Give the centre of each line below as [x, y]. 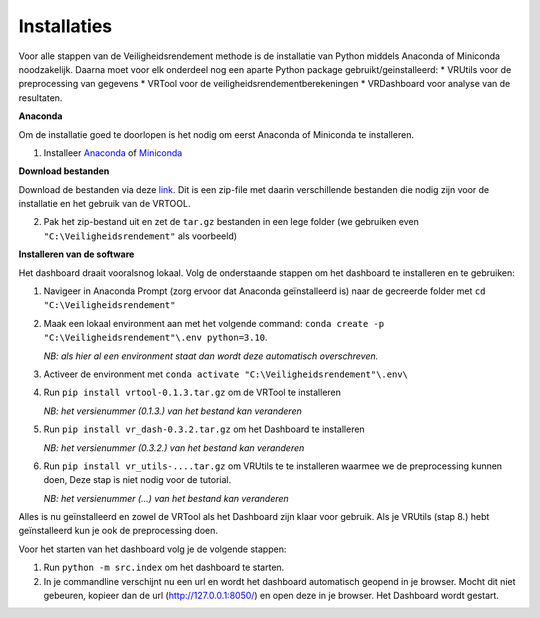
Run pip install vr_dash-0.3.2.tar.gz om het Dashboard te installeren [204, 429]
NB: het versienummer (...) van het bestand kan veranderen [166, 498]
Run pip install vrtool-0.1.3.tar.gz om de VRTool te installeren [192, 392]
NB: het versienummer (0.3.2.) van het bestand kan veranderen [174, 447]
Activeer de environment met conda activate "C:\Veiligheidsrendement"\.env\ [226, 374]
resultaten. [40, 97]
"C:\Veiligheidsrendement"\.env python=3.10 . [156, 337]
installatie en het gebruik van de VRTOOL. [104, 204]
